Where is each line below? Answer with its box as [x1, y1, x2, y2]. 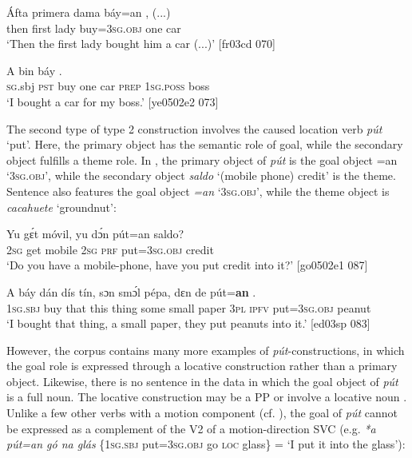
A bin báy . [6, 62, 62, 78]
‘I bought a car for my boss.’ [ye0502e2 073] [6, 93, 219, 110]
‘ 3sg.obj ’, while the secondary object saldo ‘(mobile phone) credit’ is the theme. [6, 167, 396, 184]
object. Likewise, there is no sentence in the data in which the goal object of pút [6, 372, 398, 389]
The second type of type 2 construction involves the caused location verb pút [6, 120, 382, 137]
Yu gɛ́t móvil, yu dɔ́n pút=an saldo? [6, 225, 184, 242]
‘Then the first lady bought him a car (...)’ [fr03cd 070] [6, 35, 276, 52]
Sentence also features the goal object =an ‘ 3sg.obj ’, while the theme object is [6, 182, 390, 199]
